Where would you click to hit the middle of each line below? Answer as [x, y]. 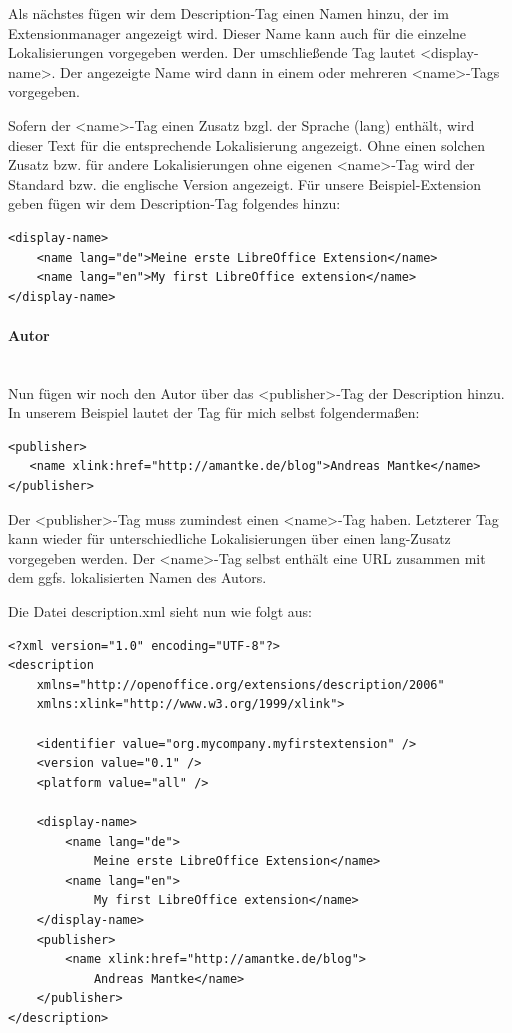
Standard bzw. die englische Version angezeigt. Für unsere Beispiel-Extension [244, 183]
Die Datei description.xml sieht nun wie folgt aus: [160, 611]
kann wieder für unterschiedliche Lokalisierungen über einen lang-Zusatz [229, 538]
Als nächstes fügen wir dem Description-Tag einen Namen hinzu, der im [228, 13]
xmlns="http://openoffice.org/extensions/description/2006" [240, 684]
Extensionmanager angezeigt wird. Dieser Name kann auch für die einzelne [237, 32]
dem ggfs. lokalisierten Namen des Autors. [137, 577]
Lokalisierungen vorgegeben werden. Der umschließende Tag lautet [212, 52]
